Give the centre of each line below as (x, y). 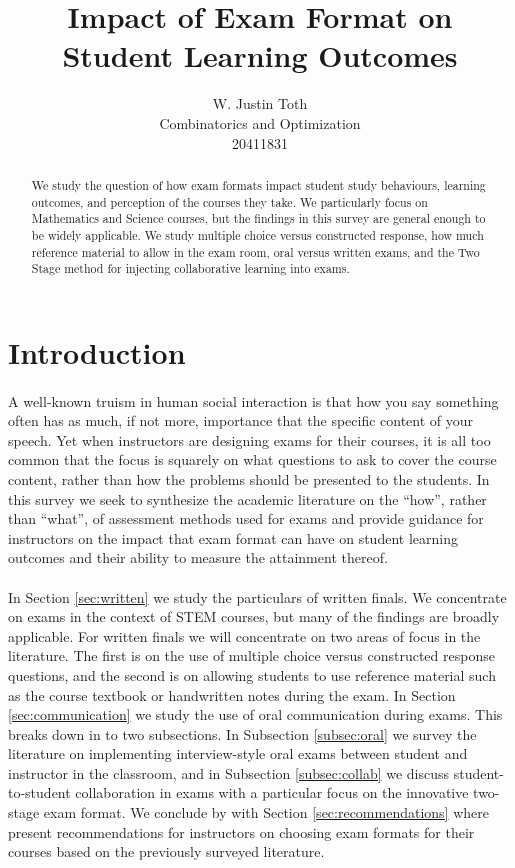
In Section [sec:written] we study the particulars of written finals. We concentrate (257, 596)
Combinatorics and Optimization (260, 122)
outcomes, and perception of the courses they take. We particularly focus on (229, 201)
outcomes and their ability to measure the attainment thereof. (198, 557)
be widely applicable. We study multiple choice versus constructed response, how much (257, 234)
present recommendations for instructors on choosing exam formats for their (241, 831)
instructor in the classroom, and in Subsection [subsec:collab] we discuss (229, 772)
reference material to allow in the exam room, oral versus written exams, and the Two (255, 251)
